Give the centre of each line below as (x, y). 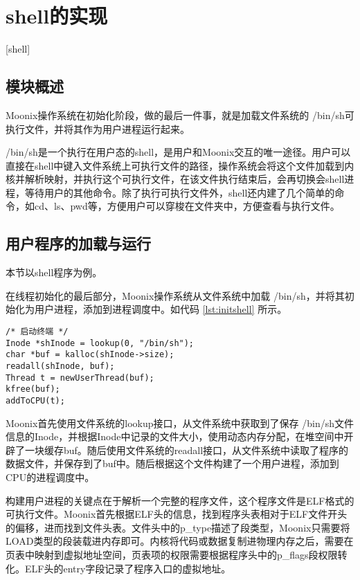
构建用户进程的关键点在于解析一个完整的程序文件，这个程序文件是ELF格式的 (180, 500)
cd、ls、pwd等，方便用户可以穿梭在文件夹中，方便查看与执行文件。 (187, 206)
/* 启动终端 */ (37, 332)
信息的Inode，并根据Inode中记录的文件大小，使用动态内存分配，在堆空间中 (175, 436)
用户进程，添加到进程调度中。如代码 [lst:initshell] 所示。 (161, 309)
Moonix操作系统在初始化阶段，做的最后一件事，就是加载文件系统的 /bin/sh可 (180, 115)
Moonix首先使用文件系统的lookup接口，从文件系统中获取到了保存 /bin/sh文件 (180, 423)
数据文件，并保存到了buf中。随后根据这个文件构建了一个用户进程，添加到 (172, 463)
